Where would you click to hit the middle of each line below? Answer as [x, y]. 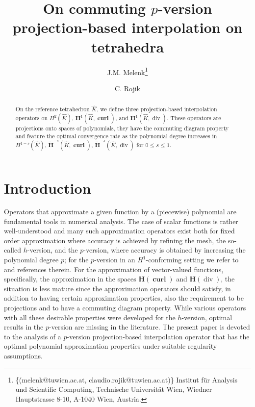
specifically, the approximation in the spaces [70, 279]
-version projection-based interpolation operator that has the [158, 336]
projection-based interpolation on [127, 27]
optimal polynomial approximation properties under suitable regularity [111, 346]
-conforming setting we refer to [192, 260]
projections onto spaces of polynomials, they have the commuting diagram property [122, 128]
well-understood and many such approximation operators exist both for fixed [119, 231]
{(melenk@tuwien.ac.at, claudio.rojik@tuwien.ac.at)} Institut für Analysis [127, 379]
